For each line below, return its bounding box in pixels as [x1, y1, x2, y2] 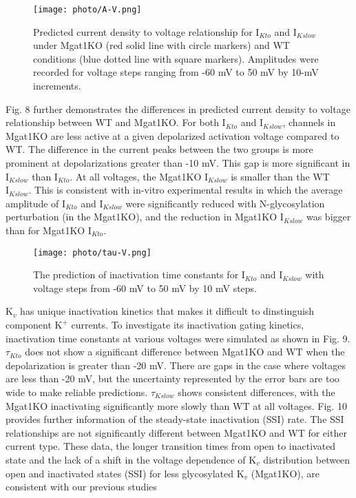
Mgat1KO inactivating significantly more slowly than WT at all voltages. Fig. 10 [6, 398, 347, 413]
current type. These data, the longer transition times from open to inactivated [6, 439, 336, 453]
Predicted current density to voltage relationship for [33, 24, 253, 39]
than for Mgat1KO [6, 222, 85, 237]
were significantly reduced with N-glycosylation [125, 196, 325, 210]
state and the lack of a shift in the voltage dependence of [6, 452, 246, 466]
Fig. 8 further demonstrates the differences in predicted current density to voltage [6, 101, 350, 116]
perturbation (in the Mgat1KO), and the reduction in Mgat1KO [6, 209, 278, 224]
